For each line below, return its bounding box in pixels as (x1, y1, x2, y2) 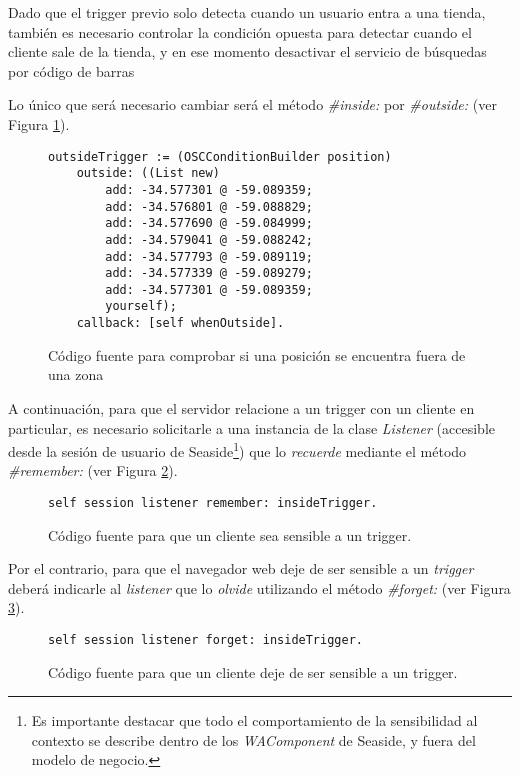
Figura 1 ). (8, 113, 70, 134)
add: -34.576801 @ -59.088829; (105, 199, 313, 214)
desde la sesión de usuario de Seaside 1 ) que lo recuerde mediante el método (8, 438, 467, 461)
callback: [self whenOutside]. (76, 316, 285, 331)
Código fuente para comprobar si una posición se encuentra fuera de (48, 344, 466, 365)
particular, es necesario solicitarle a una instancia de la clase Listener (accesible (8, 417, 496, 438)
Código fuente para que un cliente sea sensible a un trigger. (48, 524, 412, 545)
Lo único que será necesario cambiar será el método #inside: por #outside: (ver (8, 94, 497, 115)
